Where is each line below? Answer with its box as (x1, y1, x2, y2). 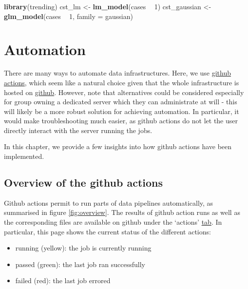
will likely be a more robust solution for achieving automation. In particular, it (4, 106, 239, 116)
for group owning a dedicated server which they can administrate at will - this (4, 96, 237, 107)
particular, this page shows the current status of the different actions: (4, 226, 211, 236)
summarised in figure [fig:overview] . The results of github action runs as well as (4, 207, 240, 217)
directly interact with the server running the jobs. (4, 125, 153, 135)
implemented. (4, 151, 44, 161)
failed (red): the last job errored (15, 275, 111, 286)
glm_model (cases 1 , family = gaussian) (4, 11, 133, 21)
